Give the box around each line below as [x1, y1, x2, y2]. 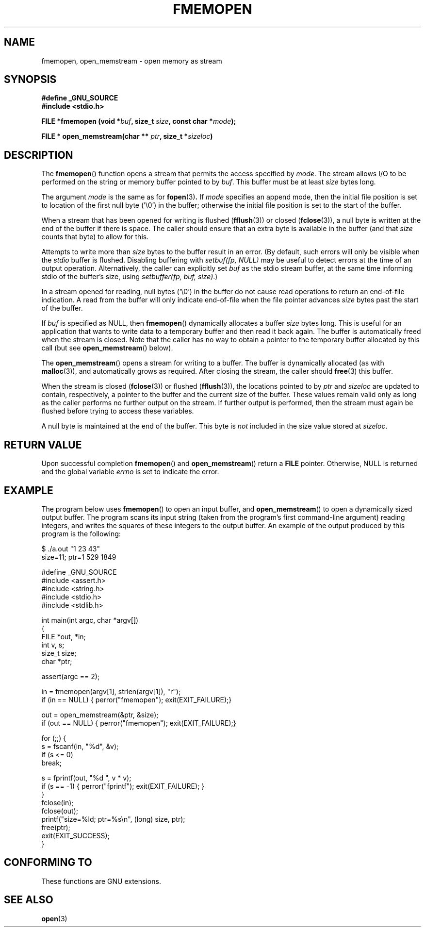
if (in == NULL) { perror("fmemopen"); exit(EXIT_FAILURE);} [41, 695, 232, 704]
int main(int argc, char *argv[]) [41, 615, 139, 624]
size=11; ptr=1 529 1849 [41, 552, 116, 561]
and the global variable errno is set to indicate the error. [41, 467, 219, 476]
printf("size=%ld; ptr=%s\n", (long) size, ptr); [41, 815, 185, 823]
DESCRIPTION [4, 149, 73, 161]
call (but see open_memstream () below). [41, 344, 173, 352]
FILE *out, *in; [41, 632, 86, 641]
